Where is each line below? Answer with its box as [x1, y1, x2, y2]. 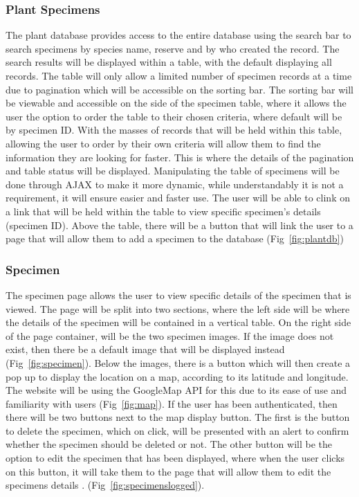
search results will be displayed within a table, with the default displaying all [6, 55, 332, 69]
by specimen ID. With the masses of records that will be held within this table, [6, 123, 342, 137]
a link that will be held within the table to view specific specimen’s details [6, 204, 321, 218]
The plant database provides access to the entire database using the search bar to [6, 28, 351, 42]
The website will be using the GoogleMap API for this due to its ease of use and [6, 383, 347, 397]
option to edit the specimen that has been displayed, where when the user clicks [6, 451, 345, 465]
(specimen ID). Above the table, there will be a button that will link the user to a [6, 217, 353, 232]
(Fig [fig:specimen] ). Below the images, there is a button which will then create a [6, 355, 351, 370]
